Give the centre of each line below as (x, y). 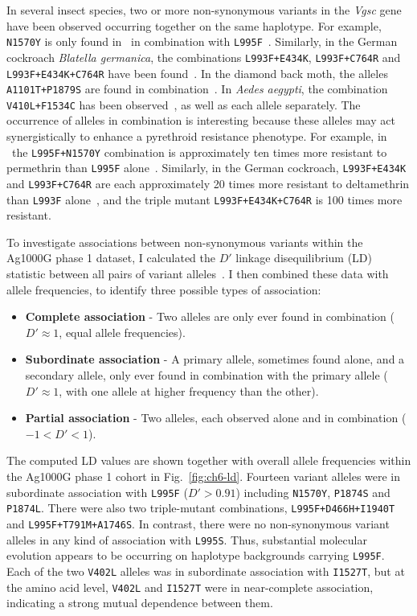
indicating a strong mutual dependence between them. (140, 603)
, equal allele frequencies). (122, 332)
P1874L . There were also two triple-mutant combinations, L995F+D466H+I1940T (201, 508)
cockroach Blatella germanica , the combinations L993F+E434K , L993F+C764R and (204, 57)
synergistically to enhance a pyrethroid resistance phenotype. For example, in (197, 136)
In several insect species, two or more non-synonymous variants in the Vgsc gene (204, 10)
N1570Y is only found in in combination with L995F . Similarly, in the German (202, 41)
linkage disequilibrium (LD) (304, 258)
